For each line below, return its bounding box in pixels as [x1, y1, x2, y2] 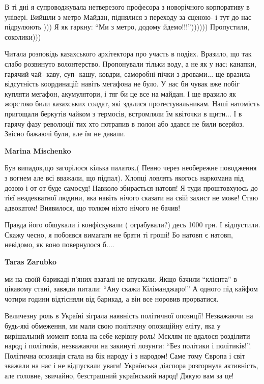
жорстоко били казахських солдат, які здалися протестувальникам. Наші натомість [5, 98, 260, 109]
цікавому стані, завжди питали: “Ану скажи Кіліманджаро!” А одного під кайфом [5, 283, 258, 294]
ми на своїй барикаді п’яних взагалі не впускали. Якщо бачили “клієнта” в [5, 273, 237, 284]
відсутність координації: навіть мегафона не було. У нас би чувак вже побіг [5, 78, 240, 89]
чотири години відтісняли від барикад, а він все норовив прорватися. [5, 293, 219, 304]
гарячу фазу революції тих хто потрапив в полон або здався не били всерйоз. [5, 118, 244, 129]
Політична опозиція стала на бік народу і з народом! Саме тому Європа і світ [5, 350, 245, 361]
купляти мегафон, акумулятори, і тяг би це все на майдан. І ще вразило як [5, 88, 236, 99]
